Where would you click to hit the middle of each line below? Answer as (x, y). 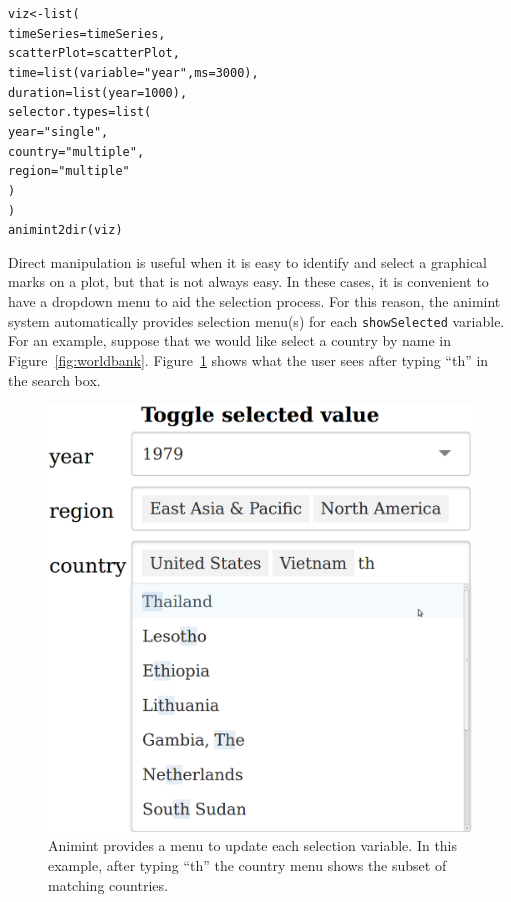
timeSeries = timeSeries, (87, 33)
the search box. (54, 379)
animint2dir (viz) (65, 230)
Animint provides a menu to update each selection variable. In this (253, 845)
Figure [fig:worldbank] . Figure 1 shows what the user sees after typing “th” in (248, 359)
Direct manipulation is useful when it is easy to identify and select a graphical (247, 261)
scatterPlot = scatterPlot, (94, 53)
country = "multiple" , (76, 151)
